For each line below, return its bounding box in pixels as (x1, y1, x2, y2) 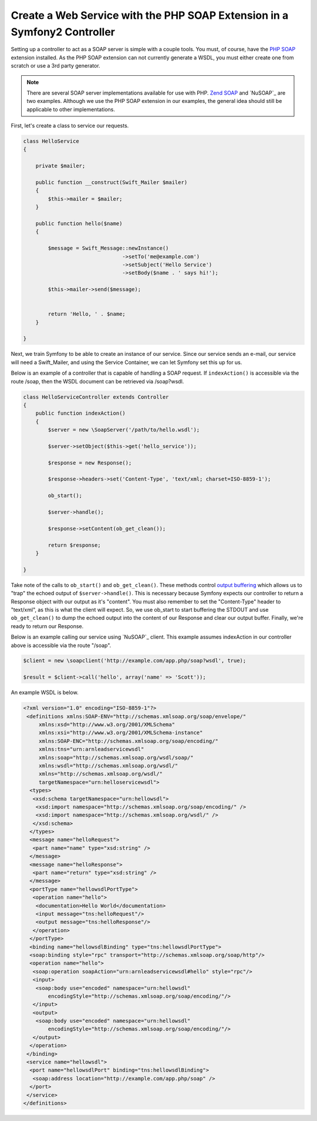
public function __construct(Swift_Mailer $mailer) (35, 179, 188, 186)
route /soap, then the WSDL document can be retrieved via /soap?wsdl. (11, 378, 184, 385)
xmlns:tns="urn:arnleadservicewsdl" (38, 746, 144, 753)
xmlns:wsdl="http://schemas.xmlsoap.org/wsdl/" (38, 762, 178, 769)
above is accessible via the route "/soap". (11, 642, 112, 649)
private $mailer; (35, 162, 86, 169)
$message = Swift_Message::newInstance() (48, 245, 169, 252)
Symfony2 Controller (11, 25, 116, 38)
